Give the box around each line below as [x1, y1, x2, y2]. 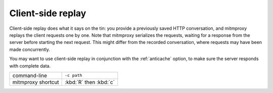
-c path [65, 73, 82, 78]
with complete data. [9, 63, 51, 69]
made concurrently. [9, 46, 51, 53]
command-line [12, 72, 48, 79]
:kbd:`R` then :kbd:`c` [65, 78, 115, 85]
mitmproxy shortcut [12, 78, 59, 85]
